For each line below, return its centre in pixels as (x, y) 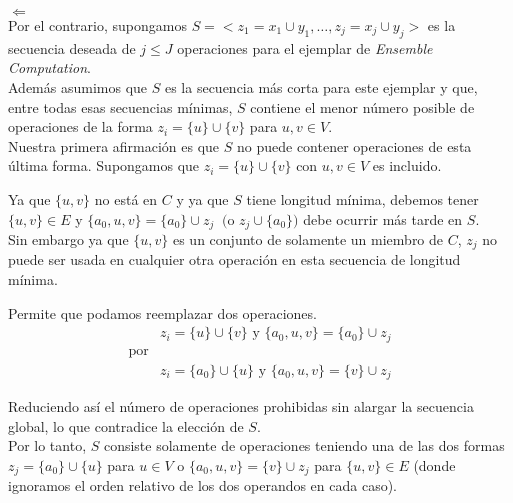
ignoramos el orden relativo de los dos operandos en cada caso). (203, 485)
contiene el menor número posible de (362, 106)
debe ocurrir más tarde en (383, 218)
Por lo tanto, (47, 445)
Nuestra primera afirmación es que (114, 145)
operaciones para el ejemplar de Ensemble (305, 47)
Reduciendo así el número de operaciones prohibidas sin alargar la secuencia (241, 406)
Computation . (49, 67)
